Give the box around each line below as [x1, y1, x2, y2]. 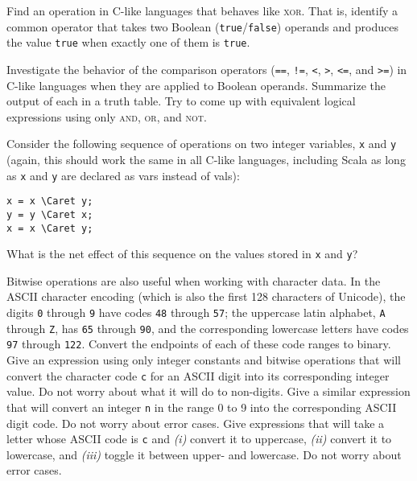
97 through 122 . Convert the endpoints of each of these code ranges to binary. [6, 335, 391, 352]
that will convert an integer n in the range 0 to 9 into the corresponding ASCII [6, 398, 397, 415]
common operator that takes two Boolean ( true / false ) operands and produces [6, 18, 398, 35]
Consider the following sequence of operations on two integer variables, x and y [6, 135, 397, 152]
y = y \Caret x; [6, 208, 93, 220]
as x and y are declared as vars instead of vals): [6, 166, 240, 183]
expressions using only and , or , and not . [6, 108, 207, 125]
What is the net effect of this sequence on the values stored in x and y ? [6, 245, 358, 262]
